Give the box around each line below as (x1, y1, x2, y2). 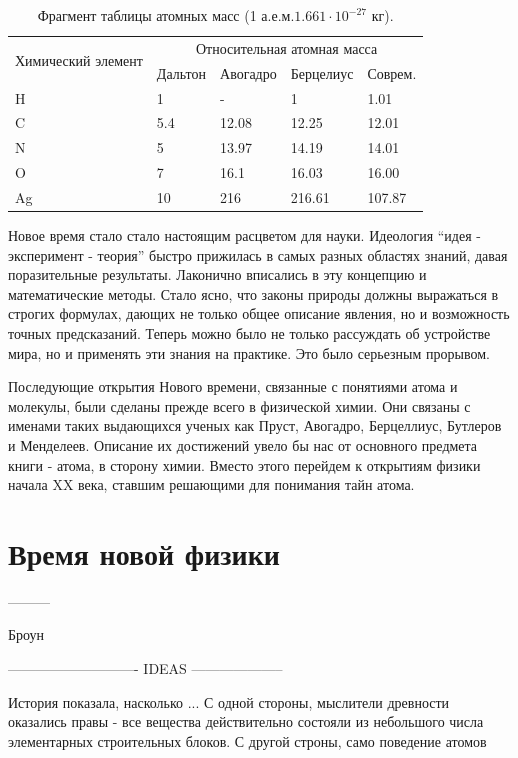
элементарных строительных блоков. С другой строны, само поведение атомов (8, 730, 487, 751)
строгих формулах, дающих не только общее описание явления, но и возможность (8, 303, 510, 324)
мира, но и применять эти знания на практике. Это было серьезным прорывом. (8, 342, 490, 363)
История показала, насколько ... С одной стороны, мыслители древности (8, 691, 450, 712)
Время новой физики (8, 532, 280, 573)
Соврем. (367, 62, 417, 83)
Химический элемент (15, 50, 143, 71)
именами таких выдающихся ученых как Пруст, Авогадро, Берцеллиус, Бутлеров (8, 415, 502, 436)
